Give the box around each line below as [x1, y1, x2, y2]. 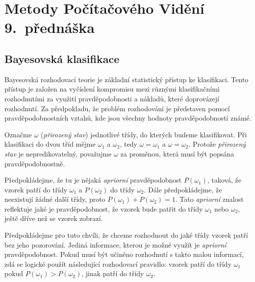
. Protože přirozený [188, 139, 246, 149]
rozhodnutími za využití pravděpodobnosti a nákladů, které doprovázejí [4, 93, 219, 103]
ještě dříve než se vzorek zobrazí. [4, 213, 103, 223]
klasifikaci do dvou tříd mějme [4, 139, 96, 149]
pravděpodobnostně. [4, 158, 65, 168]
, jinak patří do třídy [81, 268, 144, 279]
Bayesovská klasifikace [4, 51, 120, 66]
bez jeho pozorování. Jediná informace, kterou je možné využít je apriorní [4, 239, 227, 250]
